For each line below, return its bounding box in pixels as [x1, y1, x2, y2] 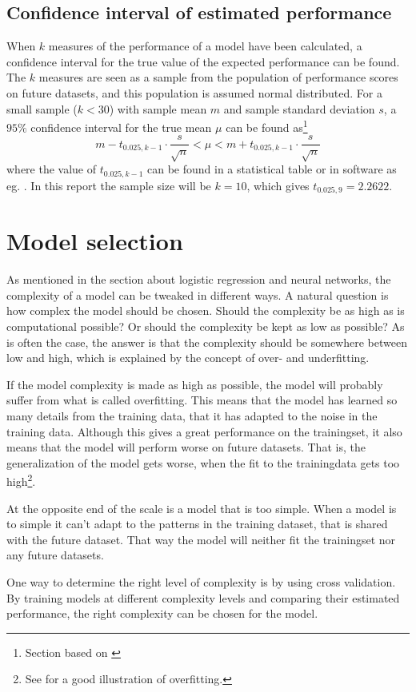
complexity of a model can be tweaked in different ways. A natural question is [6, 286, 389, 303]
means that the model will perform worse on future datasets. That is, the [6, 439, 366, 455]
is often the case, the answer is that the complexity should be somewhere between [6, 333, 407, 350]
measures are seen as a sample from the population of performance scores [38, 69, 398, 86]
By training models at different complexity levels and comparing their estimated [6, 589, 400, 606]
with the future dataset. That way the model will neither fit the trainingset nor [6, 531, 396, 547]
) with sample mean [109, 100, 207, 117]
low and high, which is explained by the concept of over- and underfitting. [6, 349, 370, 366]
